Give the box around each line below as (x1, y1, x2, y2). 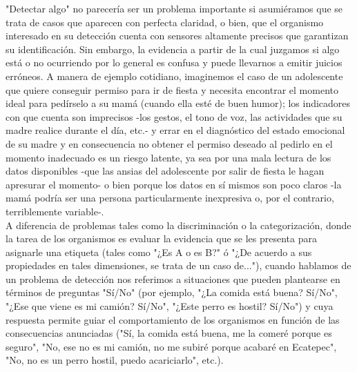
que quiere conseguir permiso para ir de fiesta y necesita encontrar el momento (6, 82, 338, 97)
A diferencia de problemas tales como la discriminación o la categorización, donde (6, 217, 351, 232)
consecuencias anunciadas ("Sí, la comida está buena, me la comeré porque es (6, 326, 332, 340)
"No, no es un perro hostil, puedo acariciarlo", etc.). (6, 353, 224, 367)
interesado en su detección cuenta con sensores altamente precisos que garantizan (6, 28, 349, 43)
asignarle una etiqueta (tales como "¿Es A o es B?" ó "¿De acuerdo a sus (6, 244, 312, 259)
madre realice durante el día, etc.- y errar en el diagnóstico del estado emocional (6, 123, 345, 137)
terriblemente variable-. (6, 204, 104, 218)
